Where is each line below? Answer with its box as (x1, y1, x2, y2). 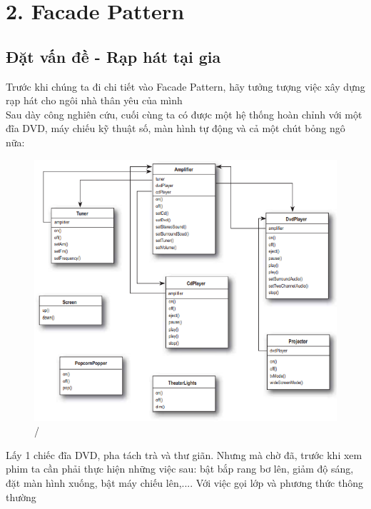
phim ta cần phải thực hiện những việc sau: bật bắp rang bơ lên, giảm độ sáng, (6, 461, 354, 476)
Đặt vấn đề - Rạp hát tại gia (6, 45, 221, 67)
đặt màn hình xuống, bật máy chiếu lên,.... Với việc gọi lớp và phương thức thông (6, 475, 363, 490)
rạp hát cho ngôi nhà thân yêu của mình (6, 93, 183, 108)
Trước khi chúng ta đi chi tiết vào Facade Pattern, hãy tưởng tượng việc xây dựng (6, 79, 365, 94)
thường (6, 489, 36, 504)
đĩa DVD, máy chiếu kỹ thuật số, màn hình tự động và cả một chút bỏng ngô (6, 121, 345, 136)
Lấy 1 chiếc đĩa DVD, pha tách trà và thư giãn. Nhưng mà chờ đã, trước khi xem (6, 447, 362, 462)
